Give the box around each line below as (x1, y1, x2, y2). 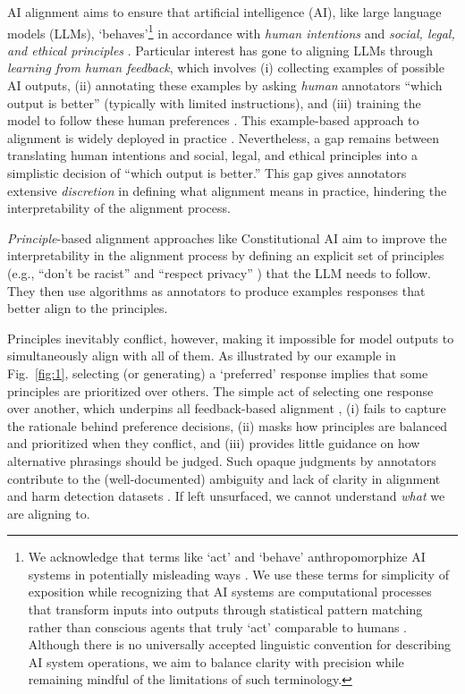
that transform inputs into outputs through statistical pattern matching (28, 600, 423, 619)
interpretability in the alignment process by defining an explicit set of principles (7, 246, 444, 265)
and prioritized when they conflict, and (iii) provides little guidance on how (7, 434, 420, 453)
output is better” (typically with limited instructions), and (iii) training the (7, 93, 421, 112)
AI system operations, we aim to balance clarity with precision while (28, 652, 404, 671)
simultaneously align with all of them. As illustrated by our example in (7, 346, 396, 365)
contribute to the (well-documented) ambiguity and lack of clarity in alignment (7, 469, 441, 487)
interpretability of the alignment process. (7, 199, 231, 217)
